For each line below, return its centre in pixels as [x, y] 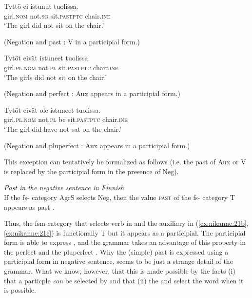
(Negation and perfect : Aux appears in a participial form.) [92, 93]
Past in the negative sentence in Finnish [64, 188]
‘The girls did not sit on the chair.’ [56, 77]
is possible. [20, 290]
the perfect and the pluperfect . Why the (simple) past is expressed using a [116, 251]
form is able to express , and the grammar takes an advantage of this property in [125, 242]
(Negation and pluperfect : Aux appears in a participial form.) [97, 145]
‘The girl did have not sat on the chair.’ [63, 129]
